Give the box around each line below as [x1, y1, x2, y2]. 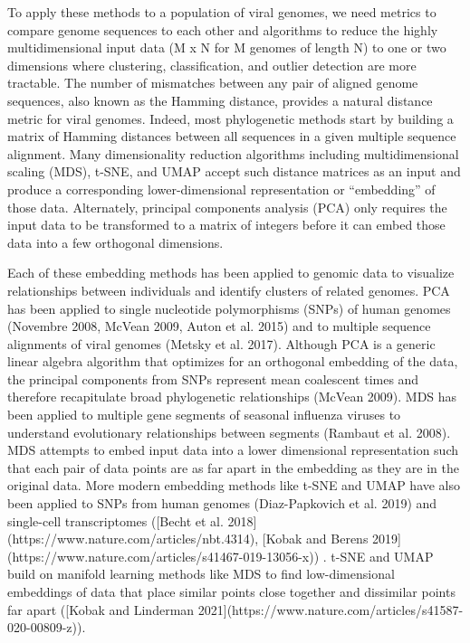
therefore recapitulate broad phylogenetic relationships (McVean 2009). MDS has [7, 387, 457, 406]
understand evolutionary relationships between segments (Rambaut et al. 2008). [7, 422, 451, 441]
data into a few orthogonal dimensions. [7, 232, 224, 251]
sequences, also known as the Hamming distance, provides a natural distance [7, 90, 433, 109]
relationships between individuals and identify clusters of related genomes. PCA [7, 280, 450, 299]
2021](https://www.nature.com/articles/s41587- [197, 600, 464, 619]
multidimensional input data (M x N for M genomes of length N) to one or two [7, 38, 446, 57]
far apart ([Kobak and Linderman [7, 600, 195, 619]
